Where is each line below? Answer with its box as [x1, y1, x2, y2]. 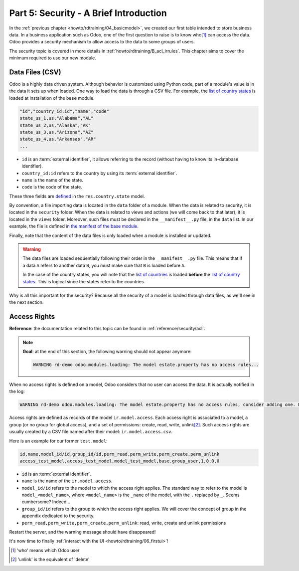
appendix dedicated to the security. [21, 513, 95, 519]
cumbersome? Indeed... [21, 499, 71, 505]
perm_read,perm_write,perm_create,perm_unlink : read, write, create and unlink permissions [21, 520, 226, 526]
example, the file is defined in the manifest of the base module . [9, 223, 139, 229]
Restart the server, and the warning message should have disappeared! [9, 529, 156, 535]
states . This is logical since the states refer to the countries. [22, 278, 146, 284]
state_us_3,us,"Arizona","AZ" [19, 129, 94, 135]
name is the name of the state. [21, 177, 83, 183]
